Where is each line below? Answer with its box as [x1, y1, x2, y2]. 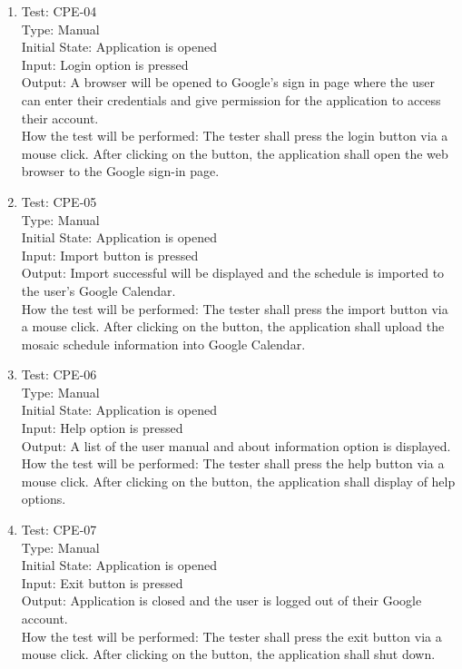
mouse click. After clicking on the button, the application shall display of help [21, 471, 456, 490]
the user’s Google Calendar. [21, 280, 176, 300]
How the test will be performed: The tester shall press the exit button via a [21, 626, 442, 645]
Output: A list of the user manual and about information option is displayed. [21, 436, 451, 455]
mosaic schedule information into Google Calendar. [21, 334, 306, 353]
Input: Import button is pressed [21, 245, 199, 264]
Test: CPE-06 [21, 365, 97, 384]
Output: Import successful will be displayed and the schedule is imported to [21, 263, 445, 282]
